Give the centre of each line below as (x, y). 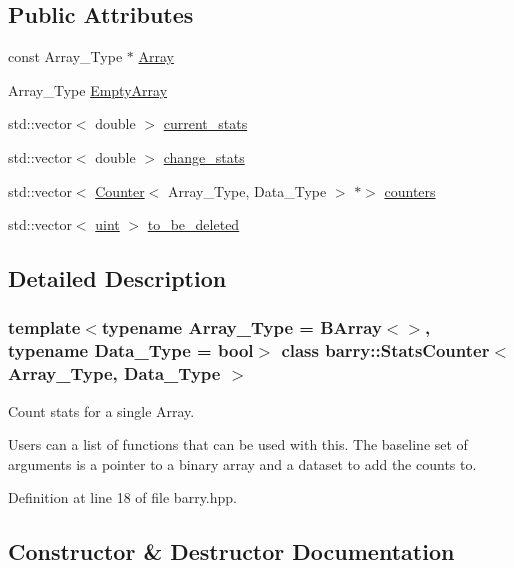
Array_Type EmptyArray (88, 89)
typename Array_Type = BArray (241, 327)
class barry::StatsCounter (385, 350)
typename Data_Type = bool (131, 350)
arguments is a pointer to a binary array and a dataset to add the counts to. (242, 463)
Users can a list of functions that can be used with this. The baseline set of (238, 444)
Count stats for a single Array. (101, 410)
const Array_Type (65, 56)
